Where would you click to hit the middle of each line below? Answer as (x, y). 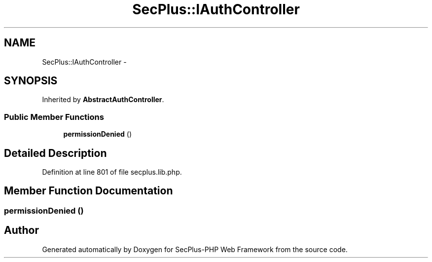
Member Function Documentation (89, 191)
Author (21, 230)
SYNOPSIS (31, 81)
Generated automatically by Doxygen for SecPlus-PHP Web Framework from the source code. (195, 249)
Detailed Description (55, 153)
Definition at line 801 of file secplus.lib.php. (112, 172)
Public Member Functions (54, 117)
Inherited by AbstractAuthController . (103, 100)
